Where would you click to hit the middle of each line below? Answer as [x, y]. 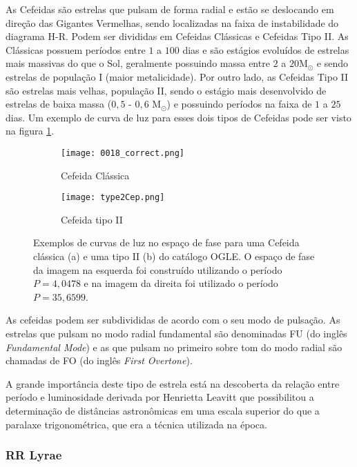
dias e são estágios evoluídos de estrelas [266, 49]
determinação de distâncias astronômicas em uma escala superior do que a [163, 410]
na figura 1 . [30, 131]
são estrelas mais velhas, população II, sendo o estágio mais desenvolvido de [166, 90]
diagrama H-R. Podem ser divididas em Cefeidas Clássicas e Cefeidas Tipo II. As [177, 36]
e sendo [332, 63]
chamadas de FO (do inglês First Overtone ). [99, 360]
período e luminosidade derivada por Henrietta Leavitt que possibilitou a [160, 397]
